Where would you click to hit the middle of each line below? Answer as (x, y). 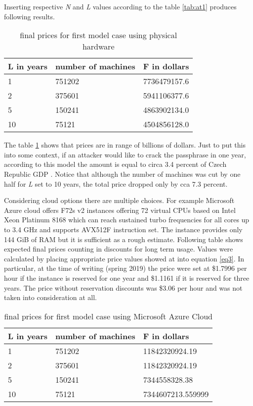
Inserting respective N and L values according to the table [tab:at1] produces (120, 6)
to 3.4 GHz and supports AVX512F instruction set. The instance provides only (123, 229)
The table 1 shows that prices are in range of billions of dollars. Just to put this (125, 145)
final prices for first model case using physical (99, 35)
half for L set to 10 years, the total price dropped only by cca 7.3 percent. (116, 183)
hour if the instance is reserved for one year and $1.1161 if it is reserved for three (127, 278)
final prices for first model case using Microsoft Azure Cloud (108, 316)
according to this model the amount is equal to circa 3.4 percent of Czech (115, 164)
